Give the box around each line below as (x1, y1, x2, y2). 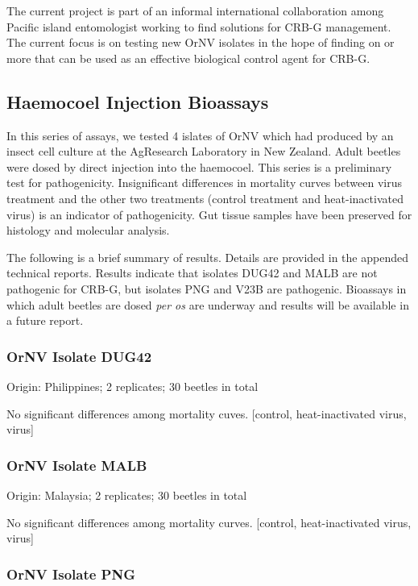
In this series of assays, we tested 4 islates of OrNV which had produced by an (6, 127, 394, 143)
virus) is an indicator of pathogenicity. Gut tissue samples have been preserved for (6, 206, 412, 222)
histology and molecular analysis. (6, 222, 170, 239)
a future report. (6, 312, 84, 329)
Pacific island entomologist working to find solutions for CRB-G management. (6, 18, 391, 35)
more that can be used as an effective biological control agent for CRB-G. (6, 49, 370, 66)
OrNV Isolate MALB (6, 455, 147, 475)
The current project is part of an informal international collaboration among (6, 2, 384, 19)
